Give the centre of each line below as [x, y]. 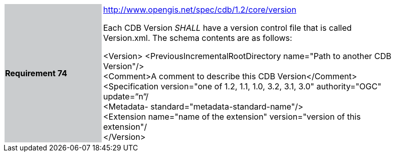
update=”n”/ [126, 96]
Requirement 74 [36, 73]
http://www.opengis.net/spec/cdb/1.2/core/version [200, 10]
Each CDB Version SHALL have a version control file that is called [228, 28]
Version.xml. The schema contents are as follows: [198, 38]
